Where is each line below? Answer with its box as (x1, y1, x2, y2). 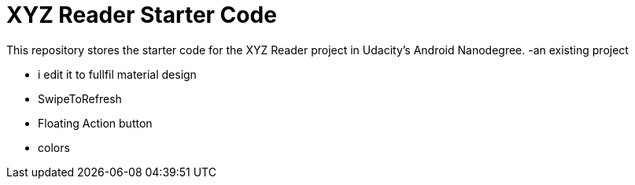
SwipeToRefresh (38, 91, 122, 105)
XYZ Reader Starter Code (6, 2, 277, 28)
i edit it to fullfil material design (38, 67, 197, 81)
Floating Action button (38, 116, 153, 130)
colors (38, 140, 70, 154)
